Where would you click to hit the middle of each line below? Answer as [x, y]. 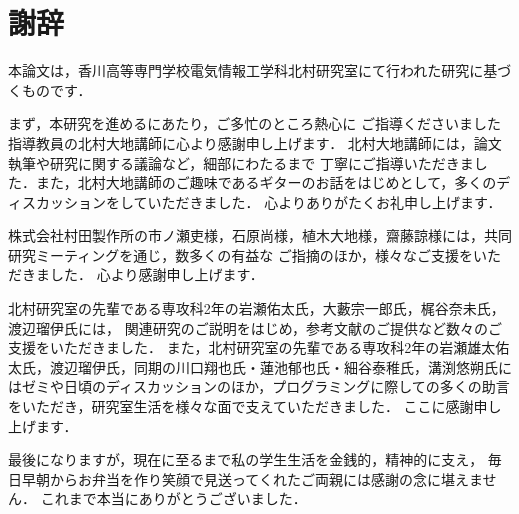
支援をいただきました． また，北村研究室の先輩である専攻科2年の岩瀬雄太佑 [259, 347]
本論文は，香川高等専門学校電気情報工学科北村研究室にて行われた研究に [246, 70]
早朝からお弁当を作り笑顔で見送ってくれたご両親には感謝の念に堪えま [252, 478]
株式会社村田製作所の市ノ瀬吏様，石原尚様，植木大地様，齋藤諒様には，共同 [260, 235]
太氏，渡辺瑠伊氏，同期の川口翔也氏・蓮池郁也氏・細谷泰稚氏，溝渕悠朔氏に [260, 366]
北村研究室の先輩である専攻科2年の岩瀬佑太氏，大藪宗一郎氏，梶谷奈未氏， [256, 308]
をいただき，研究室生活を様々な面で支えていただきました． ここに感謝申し [255, 406]
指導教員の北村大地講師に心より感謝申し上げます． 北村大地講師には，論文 [255, 142]
